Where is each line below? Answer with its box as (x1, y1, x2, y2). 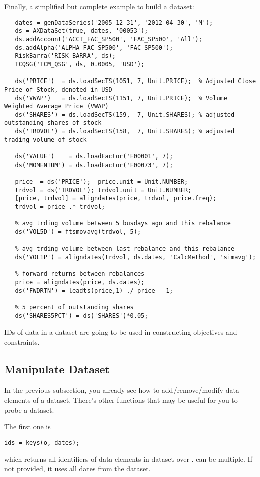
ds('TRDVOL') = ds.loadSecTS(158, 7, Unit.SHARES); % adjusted (15, 128, 235, 135)
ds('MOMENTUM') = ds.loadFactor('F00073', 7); (15, 161, 174, 169)
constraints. (4, 336, 40, 347)
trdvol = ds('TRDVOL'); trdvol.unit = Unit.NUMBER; (15, 186, 192, 194)
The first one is (4, 421, 51, 432)
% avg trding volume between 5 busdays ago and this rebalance (15, 220, 231, 227)
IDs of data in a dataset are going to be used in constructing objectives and (4, 327, 237, 337)
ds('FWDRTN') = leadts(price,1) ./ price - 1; (15, 287, 174, 294)
